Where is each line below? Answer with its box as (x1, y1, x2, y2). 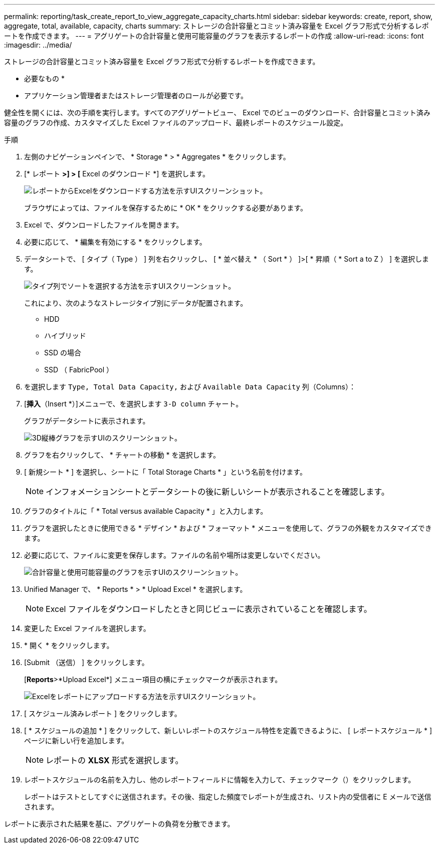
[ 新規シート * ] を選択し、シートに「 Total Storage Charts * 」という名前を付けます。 (24, 468, 307, 476)
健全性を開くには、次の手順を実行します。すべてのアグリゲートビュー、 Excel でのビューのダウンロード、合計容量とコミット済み (4, 108, 430, 117)
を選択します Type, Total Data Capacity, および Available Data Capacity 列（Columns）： (24, 382, 356, 391)
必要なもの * (24, 74, 65, 83)
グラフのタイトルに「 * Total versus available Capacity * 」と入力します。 (24, 507, 268, 515)
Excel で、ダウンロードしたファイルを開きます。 (24, 221, 183, 229)
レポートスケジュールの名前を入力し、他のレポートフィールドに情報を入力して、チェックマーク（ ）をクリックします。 (24, 775, 415, 784)
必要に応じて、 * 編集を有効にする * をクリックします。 (24, 238, 206, 246)
